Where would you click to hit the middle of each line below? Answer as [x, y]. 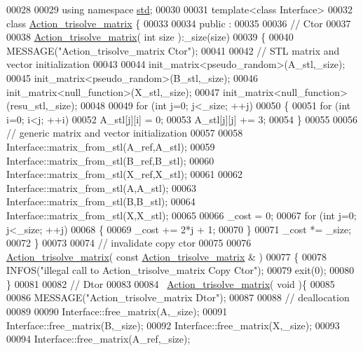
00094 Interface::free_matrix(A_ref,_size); [98, 339]
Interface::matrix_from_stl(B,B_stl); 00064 [101, 201]
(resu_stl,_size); [42, 105]
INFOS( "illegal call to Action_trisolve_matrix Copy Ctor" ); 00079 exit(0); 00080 [180, 270]
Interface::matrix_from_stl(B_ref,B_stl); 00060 [110, 160]
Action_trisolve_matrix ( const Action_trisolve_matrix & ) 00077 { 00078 [166, 256]
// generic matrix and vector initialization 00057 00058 [125, 133]
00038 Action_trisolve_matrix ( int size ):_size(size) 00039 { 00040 [150, 37]
